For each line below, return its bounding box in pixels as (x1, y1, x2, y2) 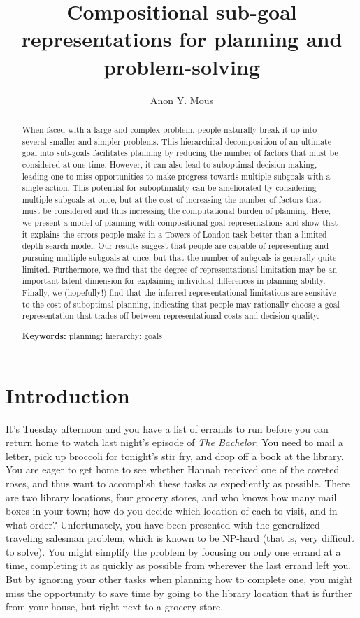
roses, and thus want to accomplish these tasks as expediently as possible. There (6, 475, 350, 490)
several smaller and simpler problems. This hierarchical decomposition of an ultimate (22, 135, 331, 147)
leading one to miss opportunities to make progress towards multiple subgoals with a (22, 170, 331, 182)
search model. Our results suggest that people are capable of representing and (45, 240, 329, 252)
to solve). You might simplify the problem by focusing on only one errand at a (6, 544, 341, 559)
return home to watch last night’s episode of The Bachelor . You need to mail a (6, 435, 343, 450)
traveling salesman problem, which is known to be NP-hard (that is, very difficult (6, 531, 354, 545)
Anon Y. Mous (150, 92, 213, 107)
